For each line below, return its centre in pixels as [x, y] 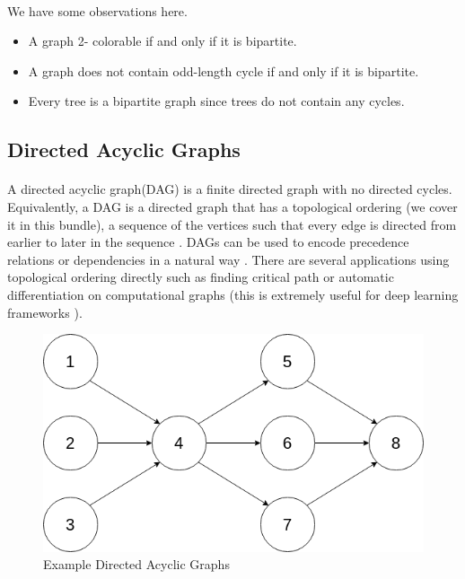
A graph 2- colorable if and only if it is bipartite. [162, 41]
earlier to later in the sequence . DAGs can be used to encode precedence [208, 242]
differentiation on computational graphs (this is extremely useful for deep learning [233, 294]
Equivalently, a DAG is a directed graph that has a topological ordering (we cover [232, 206]
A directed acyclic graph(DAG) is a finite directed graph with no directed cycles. [230, 189]
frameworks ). [45, 312]
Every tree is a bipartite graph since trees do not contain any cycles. [216, 101]
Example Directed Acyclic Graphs [136, 564]
